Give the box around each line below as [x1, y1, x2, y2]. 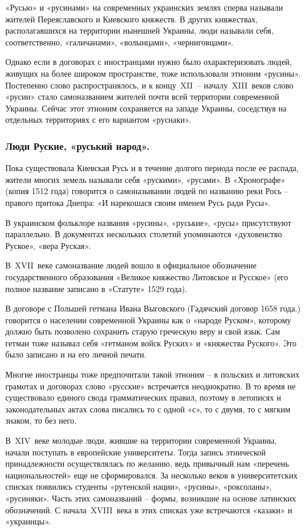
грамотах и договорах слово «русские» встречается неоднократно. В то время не [5, 379, 296, 392]
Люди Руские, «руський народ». [5, 138, 150, 153]
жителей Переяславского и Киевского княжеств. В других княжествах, [5, 12, 258, 25]
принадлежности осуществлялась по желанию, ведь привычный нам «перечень [5, 457, 289, 470]
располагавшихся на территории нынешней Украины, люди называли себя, [5, 24, 274, 37]
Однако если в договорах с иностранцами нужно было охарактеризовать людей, [5, 55, 292, 68]
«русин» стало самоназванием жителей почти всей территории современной [5, 90, 280, 103]
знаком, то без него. [5, 414, 77, 427]
